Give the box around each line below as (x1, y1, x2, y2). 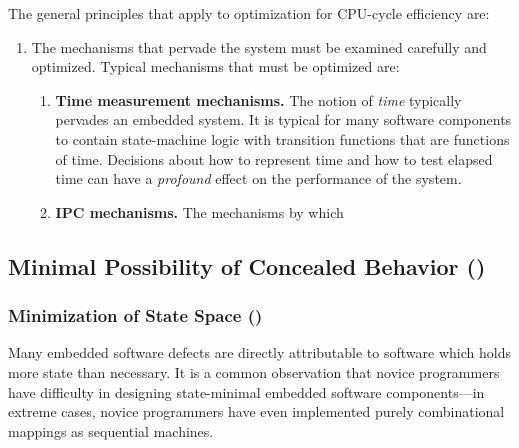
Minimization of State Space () (8, 303, 263, 328)
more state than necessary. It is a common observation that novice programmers (8, 361, 500, 382)
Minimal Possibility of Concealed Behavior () (8, 250, 486, 281)
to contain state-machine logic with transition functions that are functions (55, 128, 510, 149)
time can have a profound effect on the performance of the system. (55, 168, 462, 189)
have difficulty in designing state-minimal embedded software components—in (8, 381, 485, 402)
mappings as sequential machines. (8, 420, 214, 441)
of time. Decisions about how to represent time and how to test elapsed (55, 148, 493, 169)
